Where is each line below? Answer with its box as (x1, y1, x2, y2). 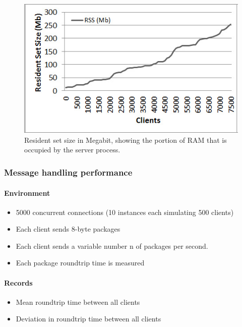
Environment (4, 187, 50, 198)
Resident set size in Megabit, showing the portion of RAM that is (24, 134, 227, 145)
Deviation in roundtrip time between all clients (16, 313, 161, 324)
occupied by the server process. (24, 144, 120, 155)
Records (4, 277, 33, 288)
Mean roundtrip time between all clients (16, 296, 140, 307)
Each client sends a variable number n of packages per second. (16, 240, 208, 251)
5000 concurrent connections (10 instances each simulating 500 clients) (16, 206, 234, 217)
